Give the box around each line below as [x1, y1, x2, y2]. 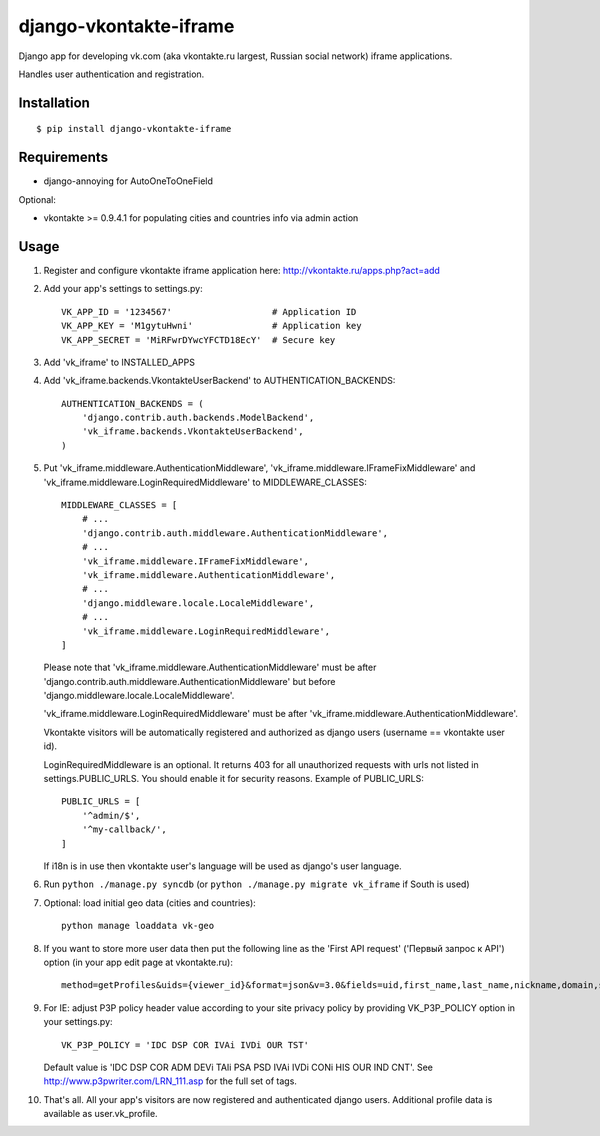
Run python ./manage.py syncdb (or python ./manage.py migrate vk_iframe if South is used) [43, 878, 470, 890]
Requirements [18, 149, 109, 166]
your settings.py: [43, 1016, 114, 1028]
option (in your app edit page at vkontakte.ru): [43, 956, 234, 968]
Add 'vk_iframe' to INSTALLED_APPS [43, 356, 195, 368]
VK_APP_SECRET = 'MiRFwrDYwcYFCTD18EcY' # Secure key [61, 334, 336, 345]
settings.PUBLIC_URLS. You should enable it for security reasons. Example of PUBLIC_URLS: [43, 773, 425, 785]
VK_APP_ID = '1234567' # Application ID [61, 306, 357, 317]
